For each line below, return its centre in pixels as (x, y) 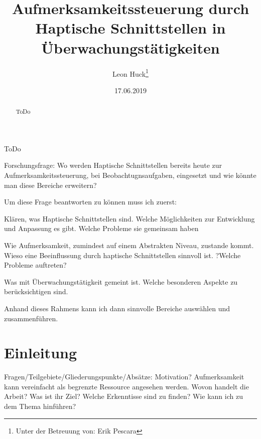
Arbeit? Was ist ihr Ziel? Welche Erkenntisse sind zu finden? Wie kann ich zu (123, 396)
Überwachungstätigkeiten (130, 47)
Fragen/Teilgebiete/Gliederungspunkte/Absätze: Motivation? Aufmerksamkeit (124, 377)
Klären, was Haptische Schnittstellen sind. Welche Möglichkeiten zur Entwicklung (129, 218)
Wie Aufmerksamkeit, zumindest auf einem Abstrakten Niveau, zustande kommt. (129, 245)
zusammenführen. (31, 318)
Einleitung (41, 353)
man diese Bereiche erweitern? (50, 185)
